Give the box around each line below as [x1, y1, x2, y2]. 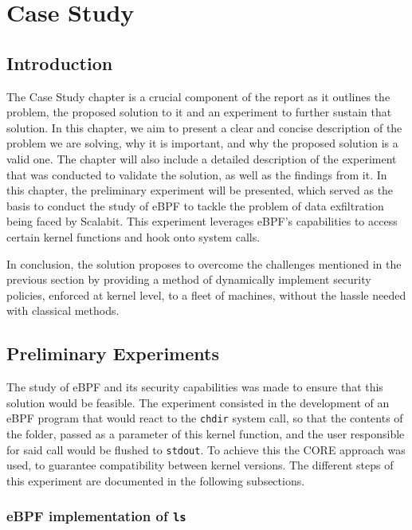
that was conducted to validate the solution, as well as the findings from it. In [6, 166, 387, 183]
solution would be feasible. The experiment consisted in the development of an [6, 394, 390, 410]
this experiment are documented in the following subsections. [6, 472, 305, 489]
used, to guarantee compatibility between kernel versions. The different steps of [6, 457, 394, 473]
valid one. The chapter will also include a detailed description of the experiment [6, 150, 397, 167]
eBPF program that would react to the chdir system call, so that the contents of [6, 410, 403, 426]
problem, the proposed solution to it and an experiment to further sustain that [6, 104, 392, 120]
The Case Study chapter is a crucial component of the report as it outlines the [6, 88, 390, 104]
